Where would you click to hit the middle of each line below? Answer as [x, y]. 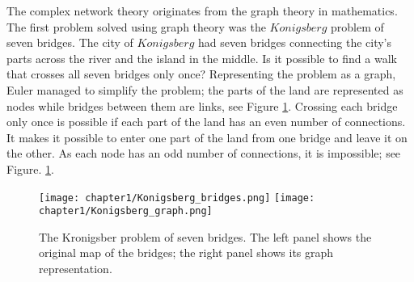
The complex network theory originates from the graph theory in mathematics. [202, 11]
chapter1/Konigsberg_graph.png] [126, 211]
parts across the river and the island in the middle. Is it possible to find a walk [202, 58]
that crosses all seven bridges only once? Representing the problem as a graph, [201, 74]
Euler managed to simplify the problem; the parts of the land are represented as [205, 89]
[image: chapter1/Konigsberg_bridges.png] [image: [177, 198]
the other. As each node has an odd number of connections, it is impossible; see [204, 153]
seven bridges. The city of [70, 42]
